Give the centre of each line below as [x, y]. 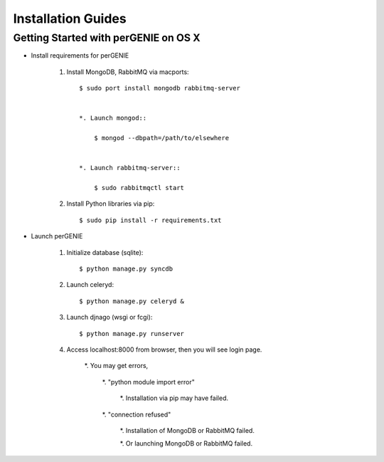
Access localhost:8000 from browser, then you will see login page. [164, 350]
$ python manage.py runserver [132, 334]
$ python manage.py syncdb [126, 269]
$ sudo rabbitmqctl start [139, 188]
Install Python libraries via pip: [111, 204]
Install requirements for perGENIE [80, 56]
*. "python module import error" [148, 382]
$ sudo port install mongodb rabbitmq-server [160, 88]
